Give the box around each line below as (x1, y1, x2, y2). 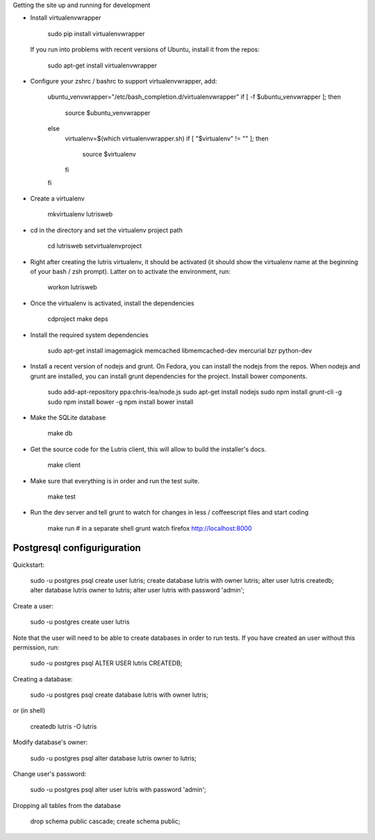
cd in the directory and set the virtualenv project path (30, 226, 183, 234)
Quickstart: (12, 560, 45, 569)
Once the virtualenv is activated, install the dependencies (30, 299, 194, 307)
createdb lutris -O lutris (30, 722, 97, 730)
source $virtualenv (82, 150, 137, 158)
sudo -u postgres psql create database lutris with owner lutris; (30, 690, 208, 699)
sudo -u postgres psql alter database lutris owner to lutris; (30, 754, 197, 762)
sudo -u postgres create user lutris (30, 617, 130, 626)
